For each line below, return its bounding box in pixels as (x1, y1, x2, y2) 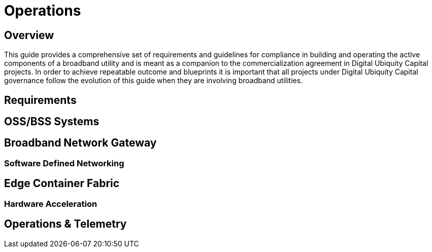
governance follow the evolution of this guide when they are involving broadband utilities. (4, 76, 303, 85)
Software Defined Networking (4, 158, 124, 168)
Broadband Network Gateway (4, 136, 157, 150)
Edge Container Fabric (4, 177, 120, 190)
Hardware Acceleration (4, 198, 97, 209)
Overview (4, 28, 54, 42)
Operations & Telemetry (4, 218, 127, 231)
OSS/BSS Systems (4, 115, 99, 128)
